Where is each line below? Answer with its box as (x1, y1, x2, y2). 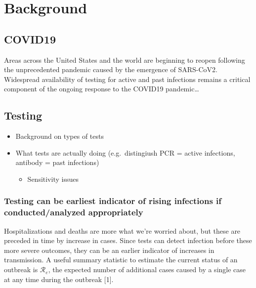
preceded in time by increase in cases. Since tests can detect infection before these (4, 235, 252, 246)
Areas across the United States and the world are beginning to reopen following (4, 54, 245, 65)
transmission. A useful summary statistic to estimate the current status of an (4, 254, 238, 265)
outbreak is (4, 264, 38, 275)
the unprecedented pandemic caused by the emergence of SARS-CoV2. (4, 64, 217, 75)
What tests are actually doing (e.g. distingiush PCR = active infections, (15, 147, 235, 158)
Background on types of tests (15, 131, 104, 141)
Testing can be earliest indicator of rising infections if (4, 195, 222, 207)
